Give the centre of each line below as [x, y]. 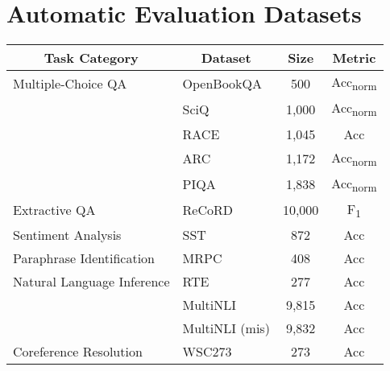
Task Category [91, 58]
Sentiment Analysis [67, 235]
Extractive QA [54, 210]
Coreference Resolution [78, 352]
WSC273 [207, 352]
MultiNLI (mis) [226, 328]
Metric [354, 58]
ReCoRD [207, 210]
